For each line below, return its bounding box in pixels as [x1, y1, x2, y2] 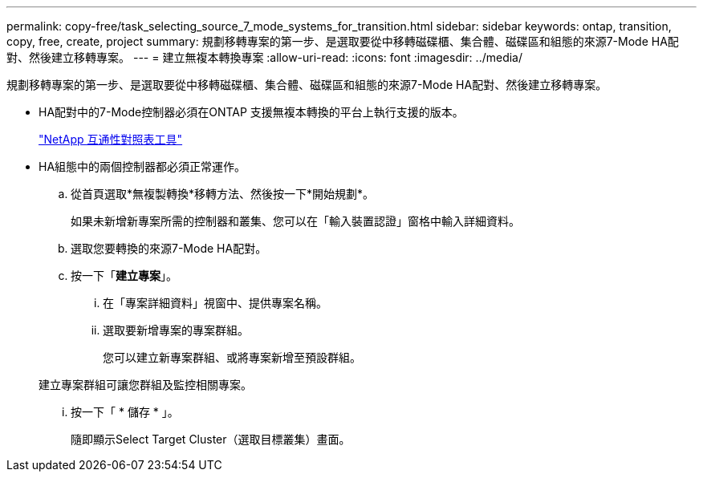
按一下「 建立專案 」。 [71, 269, 177, 282]
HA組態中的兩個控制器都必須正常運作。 [39, 160, 246, 173]
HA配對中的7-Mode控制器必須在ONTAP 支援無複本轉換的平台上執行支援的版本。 [39, 105, 464, 119]
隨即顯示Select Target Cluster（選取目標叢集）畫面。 [71, 432, 351, 446]
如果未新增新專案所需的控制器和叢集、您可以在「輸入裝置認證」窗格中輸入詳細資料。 [71, 214, 520, 228]
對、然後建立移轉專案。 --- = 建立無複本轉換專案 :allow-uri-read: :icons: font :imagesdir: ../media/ [6, 51, 523, 64]
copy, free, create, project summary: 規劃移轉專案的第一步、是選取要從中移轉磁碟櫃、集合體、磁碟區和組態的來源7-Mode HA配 [6, 34, 679, 48]
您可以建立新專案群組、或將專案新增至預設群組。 [103, 350, 361, 364]
